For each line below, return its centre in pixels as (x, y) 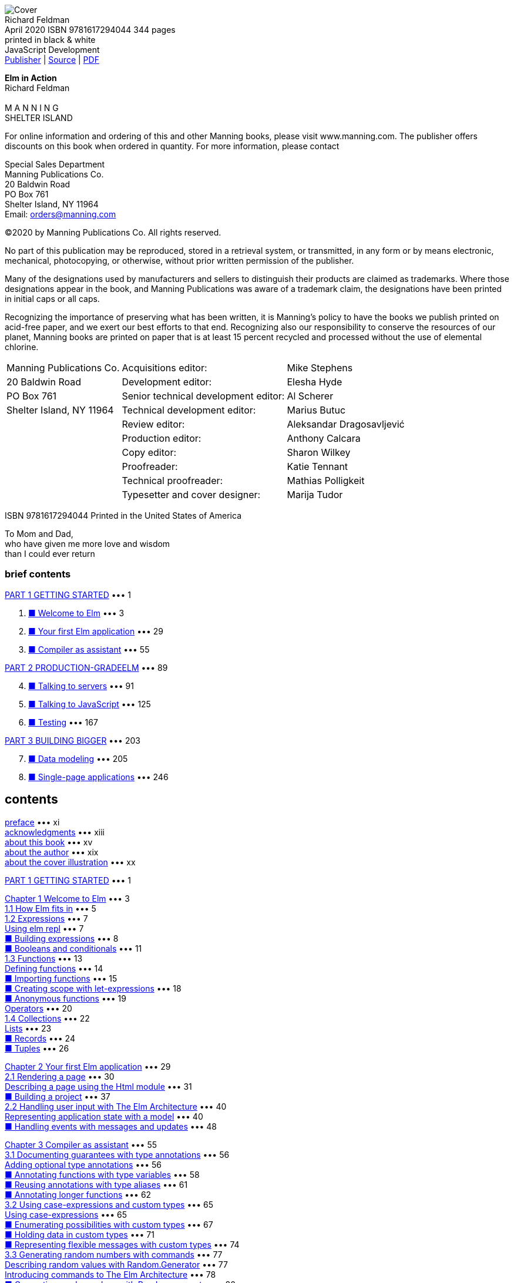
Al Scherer (310, 396)
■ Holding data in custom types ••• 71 (80, 1234)
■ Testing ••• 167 (63, 722)
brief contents (38, 574)
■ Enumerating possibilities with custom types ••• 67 (109, 1224)
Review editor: (153, 424)
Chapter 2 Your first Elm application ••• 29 (88, 1066)
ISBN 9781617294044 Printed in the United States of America (123, 515)
